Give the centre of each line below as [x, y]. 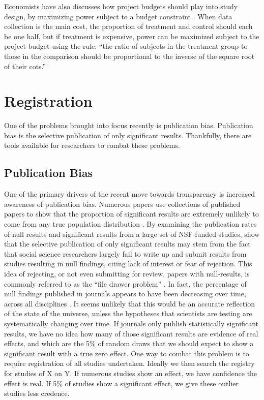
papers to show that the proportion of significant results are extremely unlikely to [131, 214]
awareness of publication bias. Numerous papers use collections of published [122, 204]
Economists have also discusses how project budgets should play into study [121, 6]
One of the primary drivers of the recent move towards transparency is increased [130, 194]
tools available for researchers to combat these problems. [92, 145]
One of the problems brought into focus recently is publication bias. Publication [129, 125]
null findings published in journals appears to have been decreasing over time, [125, 294]
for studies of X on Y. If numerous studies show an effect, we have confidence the [131, 373]
